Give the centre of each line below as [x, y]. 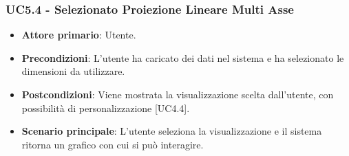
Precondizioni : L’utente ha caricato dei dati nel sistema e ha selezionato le [183, 57]
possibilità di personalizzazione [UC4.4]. [106, 108]
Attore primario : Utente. [79, 35]
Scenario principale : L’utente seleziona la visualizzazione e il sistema [172, 131]
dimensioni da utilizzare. [73, 71]
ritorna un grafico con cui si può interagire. [113, 144]
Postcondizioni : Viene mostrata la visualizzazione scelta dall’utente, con [178, 94]
